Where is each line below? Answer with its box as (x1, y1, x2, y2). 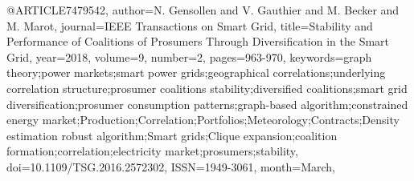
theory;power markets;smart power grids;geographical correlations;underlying (6, 64, 386, 81)
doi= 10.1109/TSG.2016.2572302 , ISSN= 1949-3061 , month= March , (6, 158, 335, 175)
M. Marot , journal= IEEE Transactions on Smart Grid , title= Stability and (6, 17, 373, 34)
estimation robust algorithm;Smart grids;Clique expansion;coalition (6, 127, 338, 143)
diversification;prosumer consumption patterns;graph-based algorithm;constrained (6, 95, 408, 112)
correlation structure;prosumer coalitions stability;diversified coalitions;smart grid (6, 79, 408, 96)
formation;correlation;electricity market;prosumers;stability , (6, 143, 299, 159)
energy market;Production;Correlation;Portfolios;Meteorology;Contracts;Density (6, 111, 400, 128)
